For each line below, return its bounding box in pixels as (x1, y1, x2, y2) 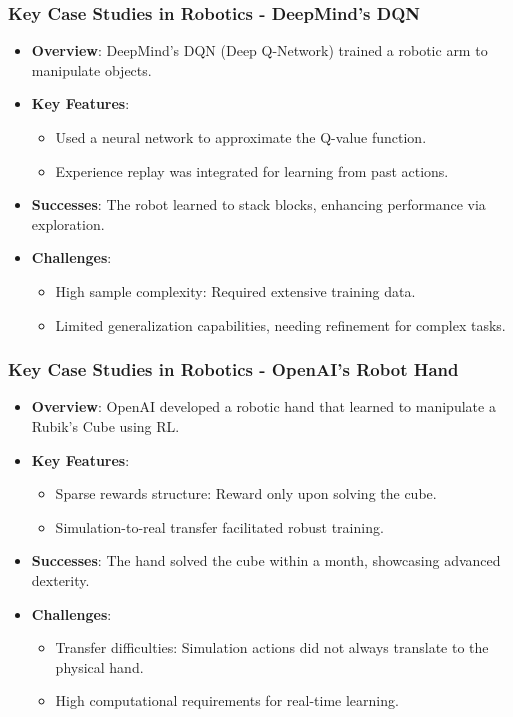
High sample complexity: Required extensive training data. (55, 280, 416, 301)
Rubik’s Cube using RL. (31, 415, 180, 436)
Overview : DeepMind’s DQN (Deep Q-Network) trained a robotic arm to (31, 40, 488, 61)
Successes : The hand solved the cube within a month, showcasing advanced (31, 550, 501, 571)
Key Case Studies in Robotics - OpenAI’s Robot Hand (8, 357, 459, 382)
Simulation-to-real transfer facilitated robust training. (55, 516, 384, 537)
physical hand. (55, 656, 144, 677)
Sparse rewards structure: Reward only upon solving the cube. (55, 483, 437, 504)
